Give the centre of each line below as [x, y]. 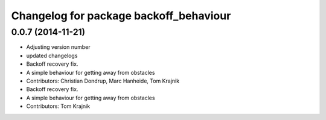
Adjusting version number [58, 47]
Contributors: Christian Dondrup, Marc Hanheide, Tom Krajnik [103, 81]
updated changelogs [52, 55]
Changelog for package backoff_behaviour [121, 16]
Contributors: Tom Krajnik [58, 106]
